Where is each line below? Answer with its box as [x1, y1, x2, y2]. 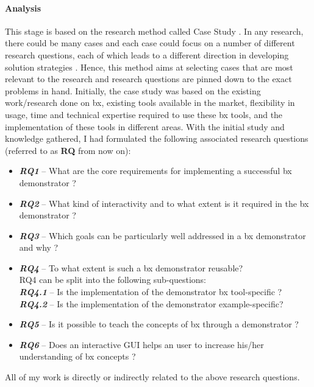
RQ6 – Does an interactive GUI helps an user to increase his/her [19, 338, 264, 350]
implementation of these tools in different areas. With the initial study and [5, 120, 285, 133]
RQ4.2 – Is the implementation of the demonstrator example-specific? [19, 297, 284, 310]
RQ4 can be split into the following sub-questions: [19, 273, 206, 286]
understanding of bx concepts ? [19, 350, 136, 363]
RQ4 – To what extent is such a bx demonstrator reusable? [19, 261, 243, 274]
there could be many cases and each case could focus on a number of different [5, 37, 295, 49]
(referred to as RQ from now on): [5, 144, 131, 156]
